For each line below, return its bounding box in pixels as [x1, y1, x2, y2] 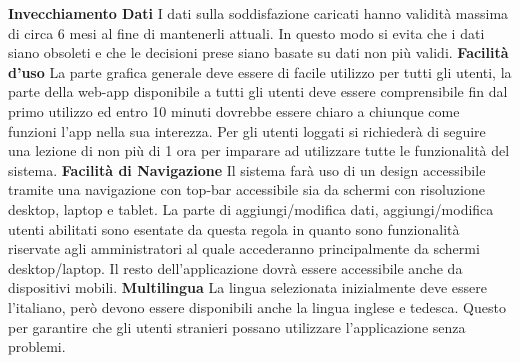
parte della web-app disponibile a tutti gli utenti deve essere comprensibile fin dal [8, 81, 508, 102]
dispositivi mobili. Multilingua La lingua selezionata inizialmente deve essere [8, 277, 488, 298]
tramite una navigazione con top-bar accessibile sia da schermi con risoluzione [8, 179, 485, 200]
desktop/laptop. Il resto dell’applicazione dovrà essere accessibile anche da [8, 257, 463, 278]
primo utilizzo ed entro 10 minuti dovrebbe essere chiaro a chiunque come [8, 100, 460, 121]
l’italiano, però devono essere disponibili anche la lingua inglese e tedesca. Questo [8, 296, 506, 317]
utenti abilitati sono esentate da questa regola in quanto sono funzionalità [8, 218, 460, 239]
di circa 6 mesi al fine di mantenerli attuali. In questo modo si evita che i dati [8, 22, 485, 43]
